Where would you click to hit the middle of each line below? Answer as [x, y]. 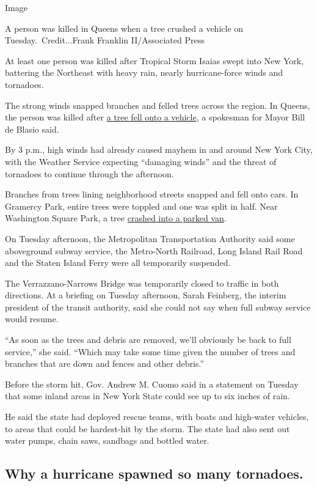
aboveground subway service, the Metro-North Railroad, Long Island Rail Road [154, 250]
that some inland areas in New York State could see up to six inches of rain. [148, 396]
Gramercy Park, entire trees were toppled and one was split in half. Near [141, 206]
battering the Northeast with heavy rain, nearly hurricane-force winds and [144, 72]
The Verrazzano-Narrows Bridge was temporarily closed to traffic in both [142, 283]
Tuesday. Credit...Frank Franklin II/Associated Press [105, 40]
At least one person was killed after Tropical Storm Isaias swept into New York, [155, 60]
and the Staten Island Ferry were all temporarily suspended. [118, 263]
